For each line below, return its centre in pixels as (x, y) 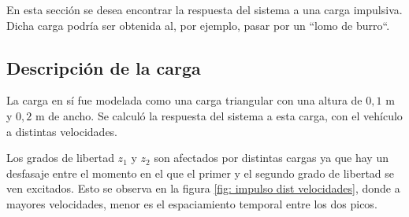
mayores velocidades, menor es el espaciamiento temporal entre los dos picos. (192, 203)
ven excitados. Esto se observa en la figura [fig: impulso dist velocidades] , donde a (203, 188)
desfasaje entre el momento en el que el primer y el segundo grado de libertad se (200, 173)
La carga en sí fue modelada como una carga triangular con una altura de (184, 100)
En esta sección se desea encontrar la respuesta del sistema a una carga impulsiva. (204, 9)
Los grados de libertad (60, 158)
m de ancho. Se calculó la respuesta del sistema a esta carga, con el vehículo (219, 115)
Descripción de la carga (104, 67)
